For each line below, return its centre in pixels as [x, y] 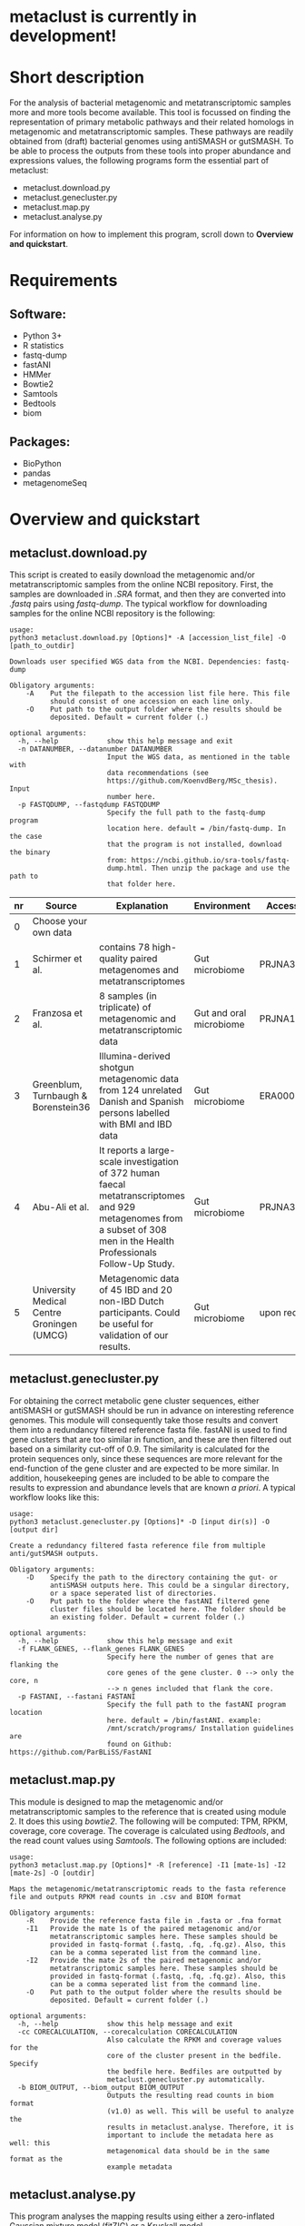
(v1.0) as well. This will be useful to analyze [201, 2111]
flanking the [34, 1665]
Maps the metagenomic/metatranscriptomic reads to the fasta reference [148, 1889]
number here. [131, 796]
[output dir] [34, 1530]
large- [162, 1150]
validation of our [134, 1335]
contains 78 [125, 947]
